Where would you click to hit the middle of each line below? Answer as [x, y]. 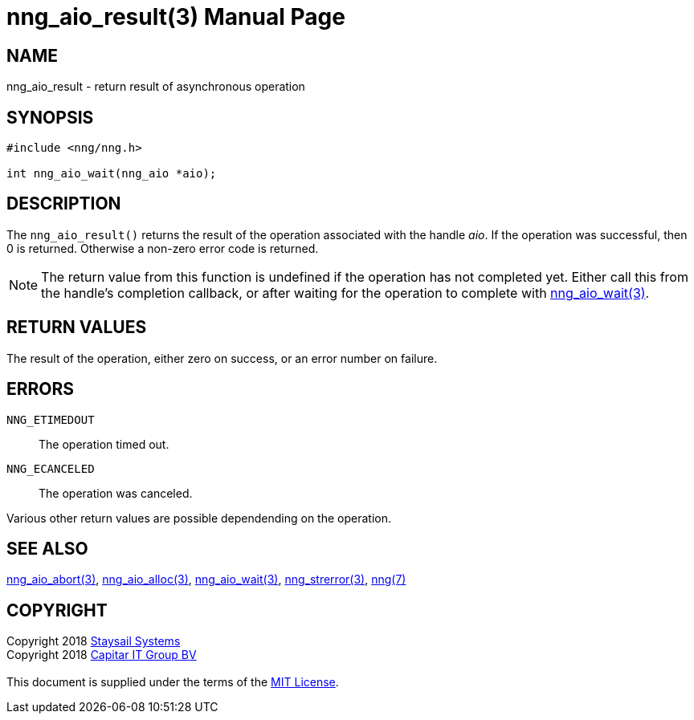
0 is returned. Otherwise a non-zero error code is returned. [163, 248]
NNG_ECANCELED [51, 468]
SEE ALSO [47, 548]
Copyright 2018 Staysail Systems [94, 641]
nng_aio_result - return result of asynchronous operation [156, 87]
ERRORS [41, 389]
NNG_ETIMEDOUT [51, 419]
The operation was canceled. [116, 493]
